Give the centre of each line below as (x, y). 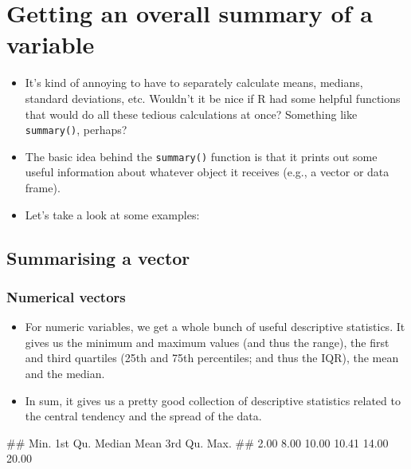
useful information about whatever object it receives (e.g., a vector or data (207, 172)
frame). (43, 187)
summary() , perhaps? (76, 130)
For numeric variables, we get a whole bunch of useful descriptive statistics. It (215, 327)
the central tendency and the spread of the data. (143, 416)
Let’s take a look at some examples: (112, 214)
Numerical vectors (66, 296)
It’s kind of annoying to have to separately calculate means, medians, (194, 83)
